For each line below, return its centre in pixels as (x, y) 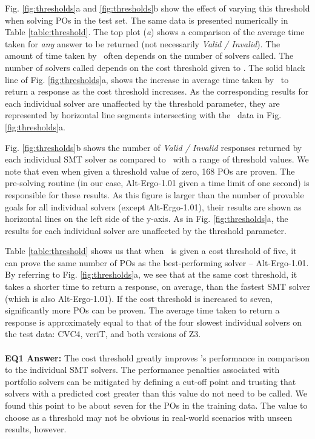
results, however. (36, 429)
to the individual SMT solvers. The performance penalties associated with (142, 370)
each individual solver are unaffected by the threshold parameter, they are (142, 103)
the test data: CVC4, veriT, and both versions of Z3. (103, 334)
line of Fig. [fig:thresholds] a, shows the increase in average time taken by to (147, 79)
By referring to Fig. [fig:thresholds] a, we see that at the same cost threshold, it (151, 274)
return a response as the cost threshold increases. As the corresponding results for (157, 91)
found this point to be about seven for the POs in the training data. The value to (156, 405)
